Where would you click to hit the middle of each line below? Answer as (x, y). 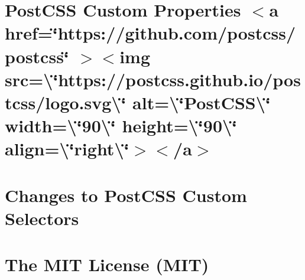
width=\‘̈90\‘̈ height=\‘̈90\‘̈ (121, 126)
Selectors (42, 218)
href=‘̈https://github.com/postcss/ (150, 33)
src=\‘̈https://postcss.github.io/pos (153, 79)
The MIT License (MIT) (107, 264)
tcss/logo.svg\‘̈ (66, 102)
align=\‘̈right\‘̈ (67, 149)
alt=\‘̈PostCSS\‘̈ (202, 102)
